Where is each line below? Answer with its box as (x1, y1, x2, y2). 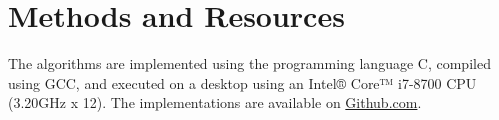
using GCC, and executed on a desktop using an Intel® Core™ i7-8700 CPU (8, 72, 477, 93)
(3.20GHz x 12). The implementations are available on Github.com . (8, 92, 422, 113)
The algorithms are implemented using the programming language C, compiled (8, 53, 491, 74)
